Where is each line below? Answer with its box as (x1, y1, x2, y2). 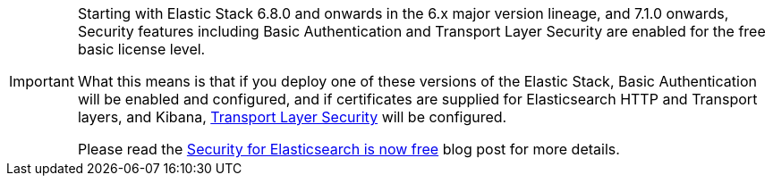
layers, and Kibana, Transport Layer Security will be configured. (77, 108, 507, 126)
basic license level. (77, 40, 206, 58)
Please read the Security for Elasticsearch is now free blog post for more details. (77, 140, 620, 158)
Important (9, 72, 74, 90)
